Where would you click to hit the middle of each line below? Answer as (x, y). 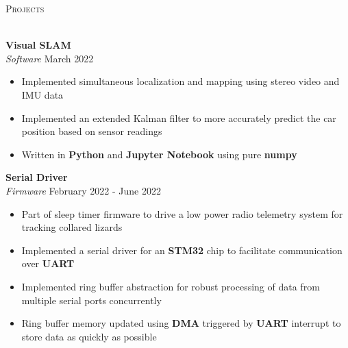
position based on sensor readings (92, 131)
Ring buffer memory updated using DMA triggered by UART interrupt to (181, 323)
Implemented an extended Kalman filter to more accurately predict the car (179, 117)
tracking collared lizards (72, 227)
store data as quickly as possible (89, 336)
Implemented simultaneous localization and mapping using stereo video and (181, 81)
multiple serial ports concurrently (91, 300)
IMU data (42, 94)
